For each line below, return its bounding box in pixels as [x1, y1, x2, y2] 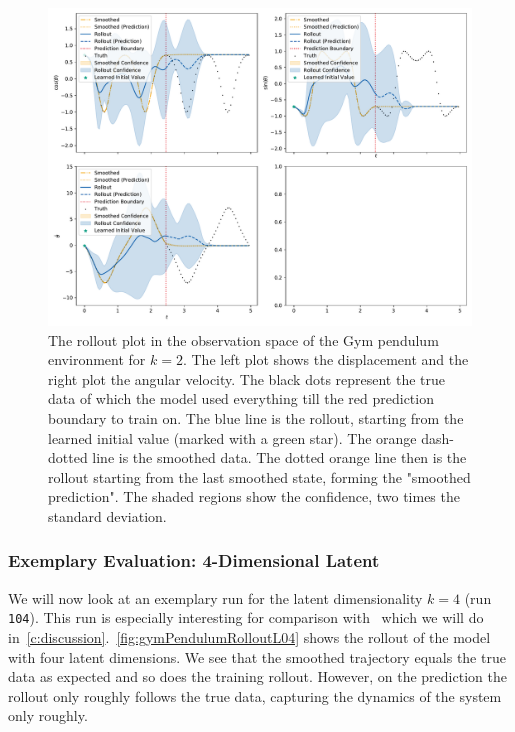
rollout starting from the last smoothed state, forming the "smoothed [48, 466, 471, 487]
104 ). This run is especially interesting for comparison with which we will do [8, 607, 484, 628]
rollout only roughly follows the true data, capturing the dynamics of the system [8, 685, 502, 706]
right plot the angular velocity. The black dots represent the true [48, 368, 446, 389]
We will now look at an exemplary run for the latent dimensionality [8, 587, 423, 608]
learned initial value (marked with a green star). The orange [48, 427, 417, 448]
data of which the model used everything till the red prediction [48, 388, 434, 409]
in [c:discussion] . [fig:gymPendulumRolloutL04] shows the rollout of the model [8, 627, 491, 647]
